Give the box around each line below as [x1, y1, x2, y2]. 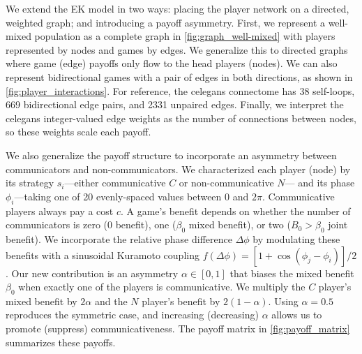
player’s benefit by [142, 293, 220, 308]
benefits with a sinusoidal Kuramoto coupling [6, 247, 199, 262]
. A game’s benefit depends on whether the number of [120, 203, 351, 218]
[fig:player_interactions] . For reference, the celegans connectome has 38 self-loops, [6, 83, 355, 98]
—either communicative [64, 175, 166, 190]
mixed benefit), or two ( [188, 217, 291, 232]
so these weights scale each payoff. [6, 124, 151, 139]
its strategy [6, 175, 54, 190]
